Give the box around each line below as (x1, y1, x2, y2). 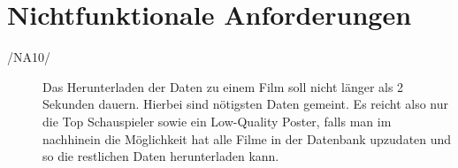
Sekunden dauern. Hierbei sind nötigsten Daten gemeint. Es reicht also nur (42, 95, 448, 113)
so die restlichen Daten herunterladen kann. (42, 147, 279, 165)
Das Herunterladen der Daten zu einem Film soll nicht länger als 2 (42, 77, 404, 95)
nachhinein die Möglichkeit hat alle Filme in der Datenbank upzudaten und (42, 129, 452, 148)
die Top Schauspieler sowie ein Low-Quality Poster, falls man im (42, 111, 392, 130)
